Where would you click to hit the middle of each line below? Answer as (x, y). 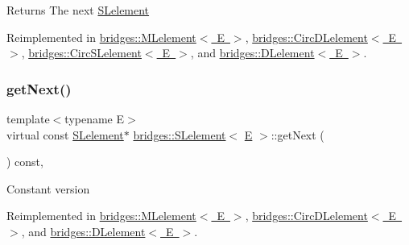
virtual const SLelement (65, 134)
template (28, 118)
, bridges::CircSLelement (81, 53)
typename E (95, 118)
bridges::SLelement (180, 134)
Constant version (48, 188)
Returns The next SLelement (78, 10)
